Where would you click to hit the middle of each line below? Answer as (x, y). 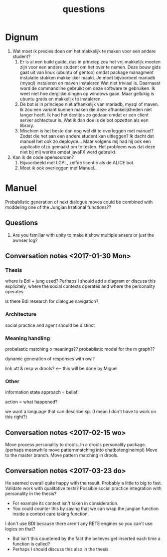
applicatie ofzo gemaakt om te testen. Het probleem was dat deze (87, 146)
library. (27, 125)
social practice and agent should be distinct (50, 325)
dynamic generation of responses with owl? (50, 359)
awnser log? (25, 240)
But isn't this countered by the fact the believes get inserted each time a (86, 539)
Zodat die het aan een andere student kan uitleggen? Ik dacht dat (87, 136)
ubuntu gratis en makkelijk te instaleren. (61, 99)
